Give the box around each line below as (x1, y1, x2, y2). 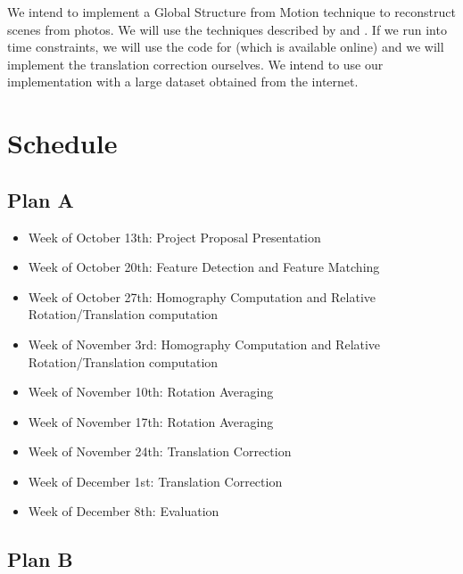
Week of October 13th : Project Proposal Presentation (28, 227, 321, 246)
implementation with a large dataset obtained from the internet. (7, 72, 359, 91)
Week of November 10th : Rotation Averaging (28, 382, 274, 401)
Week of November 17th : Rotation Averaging (28, 412, 274, 430)
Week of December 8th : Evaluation (28, 502, 219, 521)
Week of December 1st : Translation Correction (28, 471, 283, 490)
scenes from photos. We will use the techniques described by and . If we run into (7, 20, 447, 38)
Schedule (7, 125, 118, 161)
